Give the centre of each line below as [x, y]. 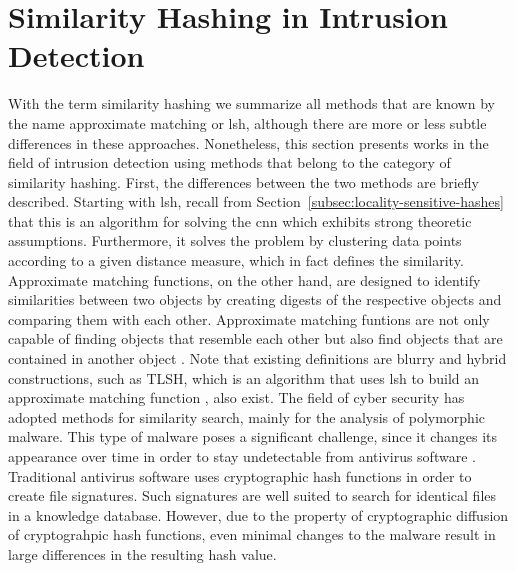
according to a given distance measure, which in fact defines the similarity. [236, 260]
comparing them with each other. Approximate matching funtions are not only [249, 318]
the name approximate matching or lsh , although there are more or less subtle [247, 122]
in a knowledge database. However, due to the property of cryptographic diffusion [258, 514]
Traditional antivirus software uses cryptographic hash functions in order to [240, 475]
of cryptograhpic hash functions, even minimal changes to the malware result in [252, 534]
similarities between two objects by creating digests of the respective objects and [255, 299]
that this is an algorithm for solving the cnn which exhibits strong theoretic [240, 220]
